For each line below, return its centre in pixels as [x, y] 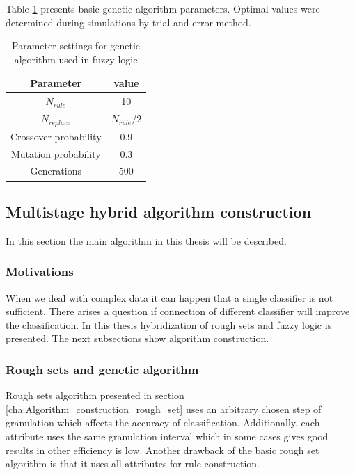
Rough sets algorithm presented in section [95, 395]
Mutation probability [56, 153]
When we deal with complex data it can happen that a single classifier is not [169, 297]
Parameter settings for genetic [76, 46]
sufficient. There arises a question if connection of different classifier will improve [178, 311]
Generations [56, 171]
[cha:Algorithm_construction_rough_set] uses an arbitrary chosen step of [164, 409]
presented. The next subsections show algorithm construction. [137, 338]
